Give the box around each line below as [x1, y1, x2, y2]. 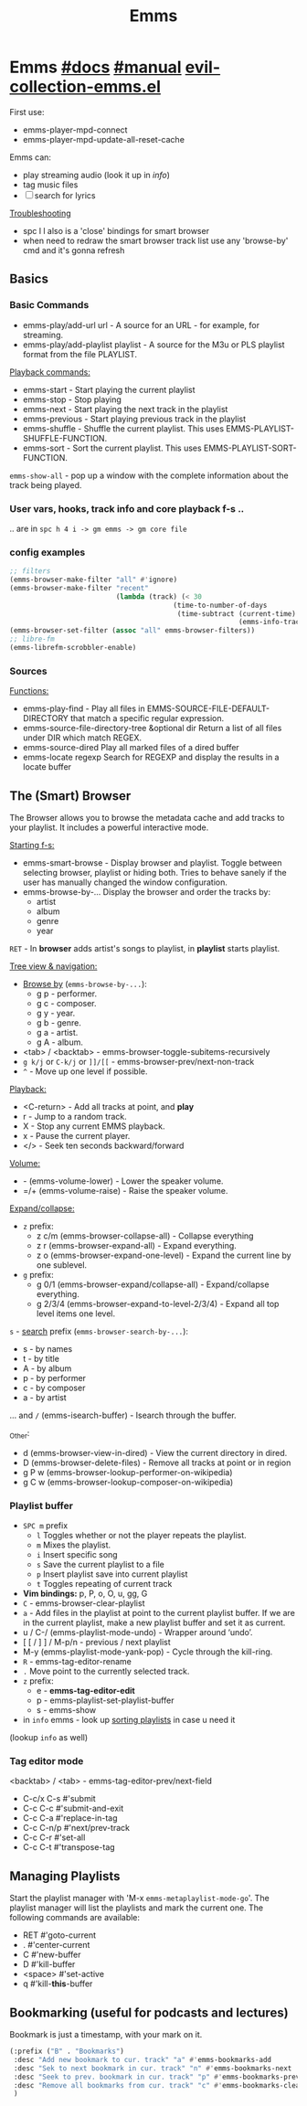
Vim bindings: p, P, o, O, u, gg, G [22, 1588, 148, 1600]
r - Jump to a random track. [22, 1111, 127, 1122]
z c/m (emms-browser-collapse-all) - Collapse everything [36, 1230, 254, 1241]
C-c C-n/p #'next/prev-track [22, 1823, 131, 1834]
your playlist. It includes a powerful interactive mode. [9, 822, 209, 833]
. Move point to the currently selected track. [22, 1665, 190, 1677]
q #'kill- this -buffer [22, 1978, 93, 1989]
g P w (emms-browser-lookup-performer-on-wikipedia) [22, 1466, 233, 1477]
